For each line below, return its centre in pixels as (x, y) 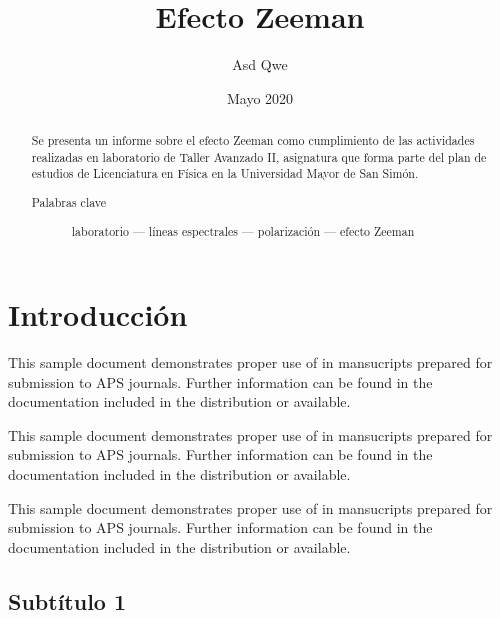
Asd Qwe (260, 64)
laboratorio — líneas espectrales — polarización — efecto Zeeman (243, 230)
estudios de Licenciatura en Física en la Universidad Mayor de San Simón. (225, 173)
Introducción (98, 314)
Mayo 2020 (260, 97)
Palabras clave (69, 201)
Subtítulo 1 (67, 600)
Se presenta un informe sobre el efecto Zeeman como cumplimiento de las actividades (253, 140)
